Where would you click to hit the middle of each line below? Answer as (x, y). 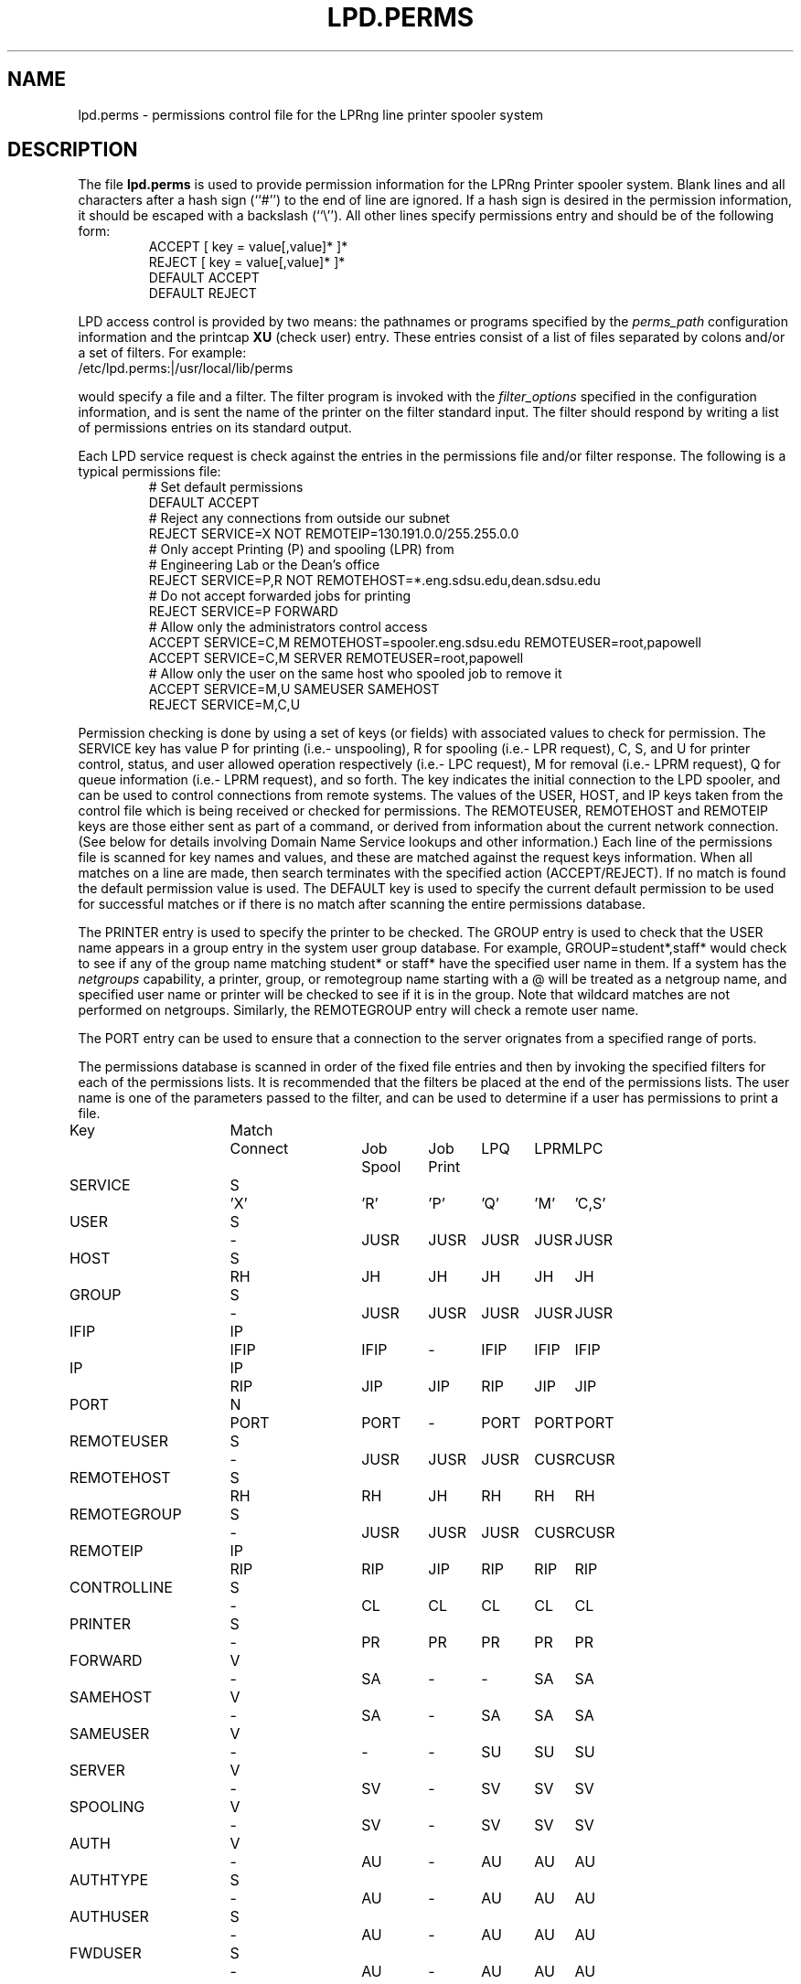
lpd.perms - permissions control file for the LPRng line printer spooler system (310, 114)
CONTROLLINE (121, 1588)
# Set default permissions (226, 487)
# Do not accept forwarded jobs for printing (280, 596)
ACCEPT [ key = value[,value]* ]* (248, 247)
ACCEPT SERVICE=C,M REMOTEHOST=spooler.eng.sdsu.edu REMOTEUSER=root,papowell (425, 643)
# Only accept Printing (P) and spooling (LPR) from (301, 549)
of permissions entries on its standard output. (215, 428)
